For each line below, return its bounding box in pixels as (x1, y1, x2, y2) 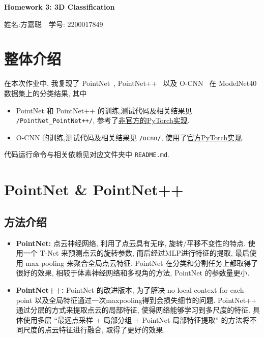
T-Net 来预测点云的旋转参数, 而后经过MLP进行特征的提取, (40, 248, 233, 258)
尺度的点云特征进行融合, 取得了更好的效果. (23, 324, 165, 335)
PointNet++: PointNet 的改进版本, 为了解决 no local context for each (16, 285, 244, 295)
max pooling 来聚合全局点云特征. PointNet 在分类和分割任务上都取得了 (25, 257, 258, 268)
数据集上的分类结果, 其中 (4, 87, 87, 98)
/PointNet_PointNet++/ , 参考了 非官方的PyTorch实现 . (16, 115, 190, 126)
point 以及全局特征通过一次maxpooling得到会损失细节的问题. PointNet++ (16, 294, 257, 305)
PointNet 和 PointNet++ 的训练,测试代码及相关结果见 (16, 105, 192, 115)
